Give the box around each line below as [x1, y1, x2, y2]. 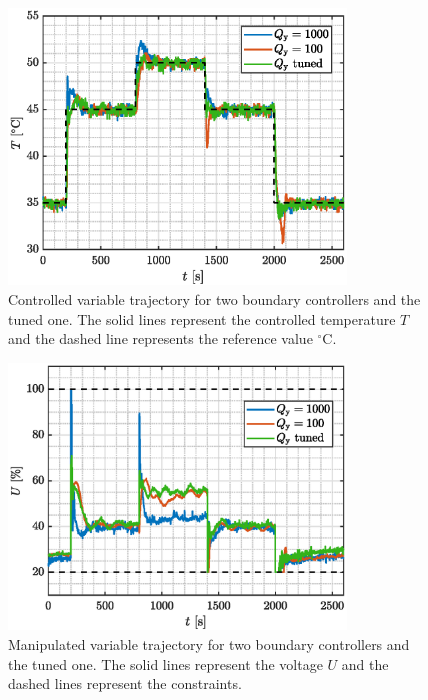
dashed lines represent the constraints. [8, 673, 242, 694]
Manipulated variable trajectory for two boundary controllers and [8, 633, 410, 654]
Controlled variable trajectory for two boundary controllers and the [8, 288, 421, 309]
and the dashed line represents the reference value [8, 328, 313, 349]
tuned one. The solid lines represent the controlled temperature [8, 308, 396, 329]
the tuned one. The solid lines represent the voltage [8, 653, 323, 674]
